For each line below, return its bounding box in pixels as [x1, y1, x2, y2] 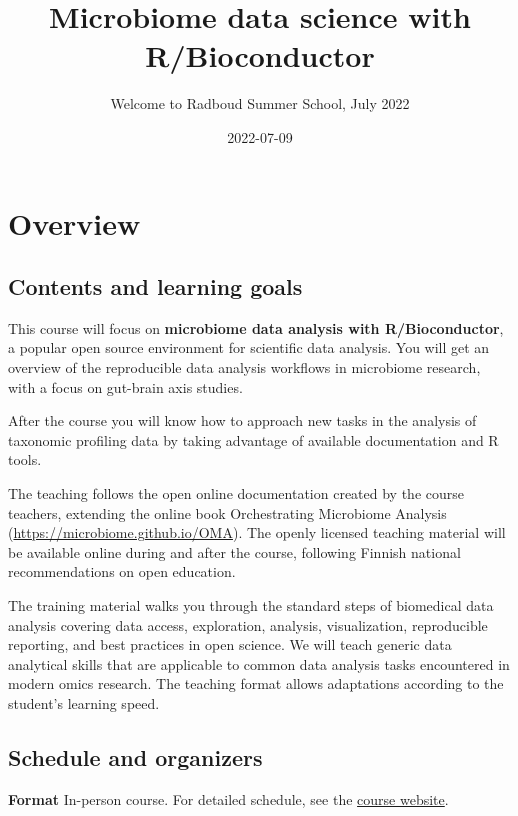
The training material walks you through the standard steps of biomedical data [8, 595, 494, 616]
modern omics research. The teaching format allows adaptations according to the [8, 673, 504, 694]
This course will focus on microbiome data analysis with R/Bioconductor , [8, 317, 504, 338]
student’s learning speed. [8, 692, 160, 713]
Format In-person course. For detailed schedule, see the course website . [8, 788, 449, 809]
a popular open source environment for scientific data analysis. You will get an [8, 337, 490, 358]
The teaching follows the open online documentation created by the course [8, 483, 464, 504]
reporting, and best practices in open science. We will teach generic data [8, 634, 452, 655]
